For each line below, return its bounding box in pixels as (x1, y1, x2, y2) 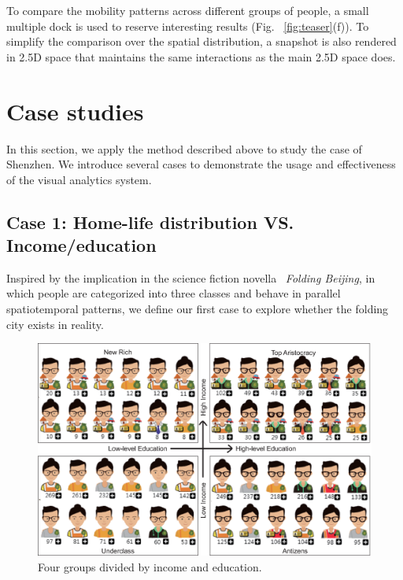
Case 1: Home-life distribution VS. (6, 209, 294, 234)
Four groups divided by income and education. (38, 558, 262, 574)
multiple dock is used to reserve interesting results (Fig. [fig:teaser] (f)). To (6, 17, 369, 34)
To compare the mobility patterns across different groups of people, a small (6, 2, 369, 18)
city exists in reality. (6, 316, 104, 332)
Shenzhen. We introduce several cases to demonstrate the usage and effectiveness (6, 156, 396, 172)
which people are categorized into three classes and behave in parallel (6, 285, 341, 301)
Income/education (6, 233, 157, 257)
